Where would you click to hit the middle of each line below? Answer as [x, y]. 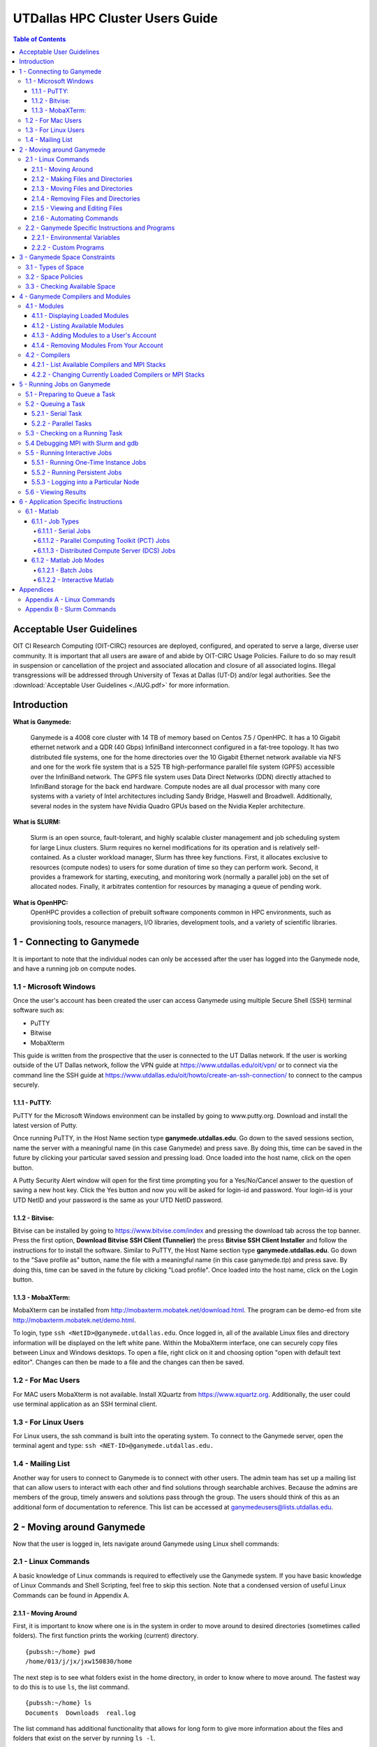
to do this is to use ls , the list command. [71, 1687]
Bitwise [41, 1033]
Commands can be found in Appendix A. [71, 1595]
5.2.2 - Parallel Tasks [62, 423]
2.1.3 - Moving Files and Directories [82, 189]
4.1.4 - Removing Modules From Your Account [97, 345]
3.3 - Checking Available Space [71, 287]
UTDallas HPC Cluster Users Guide [115, 18]
